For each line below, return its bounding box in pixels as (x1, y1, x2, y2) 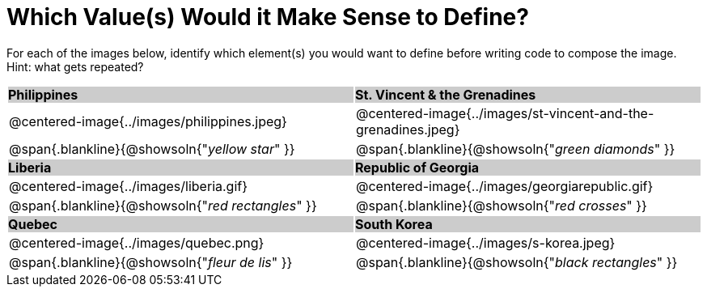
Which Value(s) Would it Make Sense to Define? (6, 3, 529, 31)
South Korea (355, 215, 433, 232)
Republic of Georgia (355, 159, 480, 176)
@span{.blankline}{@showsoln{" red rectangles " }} (9, 197, 317, 214)
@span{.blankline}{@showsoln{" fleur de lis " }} (9, 253, 293, 270)
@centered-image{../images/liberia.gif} (9, 177, 248, 194)
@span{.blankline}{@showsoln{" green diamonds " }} (356, 140, 675, 157)
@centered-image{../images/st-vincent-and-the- (356, 104, 654, 121)
